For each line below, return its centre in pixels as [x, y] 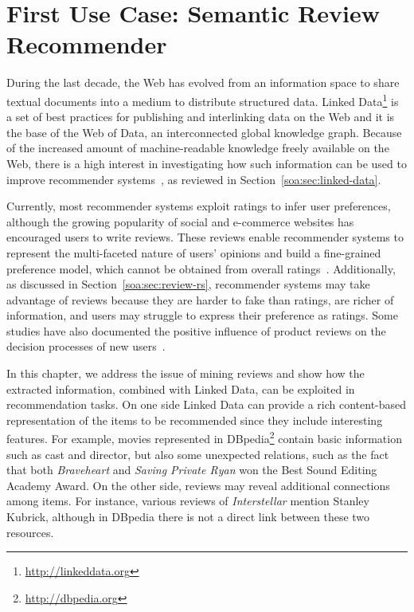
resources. [30, 532]
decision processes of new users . [86, 346]
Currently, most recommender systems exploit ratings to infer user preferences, [199, 206]
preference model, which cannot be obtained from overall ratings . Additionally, [201, 268]
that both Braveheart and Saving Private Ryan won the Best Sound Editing [192, 470]
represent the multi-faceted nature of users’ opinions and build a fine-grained [194, 252]
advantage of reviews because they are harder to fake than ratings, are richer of [200, 299]
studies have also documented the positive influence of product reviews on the [196, 330]
